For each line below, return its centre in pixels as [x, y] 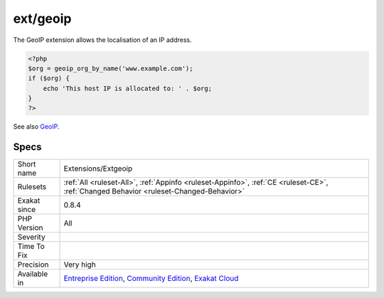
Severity [31, 237]
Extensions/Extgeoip [98, 169]
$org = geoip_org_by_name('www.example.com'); [111, 68]
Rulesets [32, 187]
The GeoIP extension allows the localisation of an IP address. [102, 40]
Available [33, 274]
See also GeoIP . [36, 127]
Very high [80, 265]
